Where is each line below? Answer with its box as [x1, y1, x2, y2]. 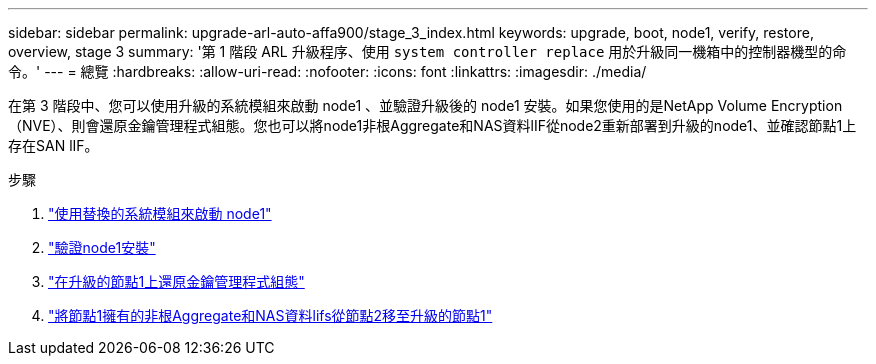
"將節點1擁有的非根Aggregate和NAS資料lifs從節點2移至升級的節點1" [48, 307, 493, 324]
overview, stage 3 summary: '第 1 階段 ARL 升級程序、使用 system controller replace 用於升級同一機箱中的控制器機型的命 [8, 43, 847, 60]
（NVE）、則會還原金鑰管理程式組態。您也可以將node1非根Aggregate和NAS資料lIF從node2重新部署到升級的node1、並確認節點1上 [8, 117, 857, 134]
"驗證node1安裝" [48, 239, 156, 256]
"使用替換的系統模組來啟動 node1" [48, 205, 272, 222]
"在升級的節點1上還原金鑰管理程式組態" [48, 273, 305, 290]
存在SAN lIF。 [8, 137, 99, 154]
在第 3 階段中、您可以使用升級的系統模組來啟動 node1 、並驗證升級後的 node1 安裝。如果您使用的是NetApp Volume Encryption [8, 97, 843, 114]
